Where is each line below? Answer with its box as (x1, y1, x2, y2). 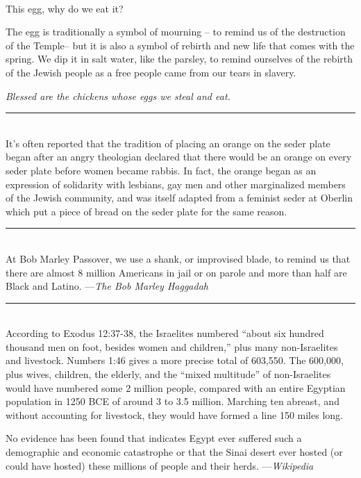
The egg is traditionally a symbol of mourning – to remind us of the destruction (6, 24, 346, 39)
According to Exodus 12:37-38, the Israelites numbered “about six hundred (6, 326, 324, 340)
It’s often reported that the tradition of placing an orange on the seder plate (6, 135, 330, 150)
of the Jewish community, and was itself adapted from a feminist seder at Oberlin (6, 190, 353, 205)
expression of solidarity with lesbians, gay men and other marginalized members (6, 176, 346, 191)
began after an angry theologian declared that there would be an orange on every (6, 149, 352, 164)
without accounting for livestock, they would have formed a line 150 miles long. (6, 407, 343, 422)
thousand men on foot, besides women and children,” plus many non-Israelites (6, 339, 338, 354)
